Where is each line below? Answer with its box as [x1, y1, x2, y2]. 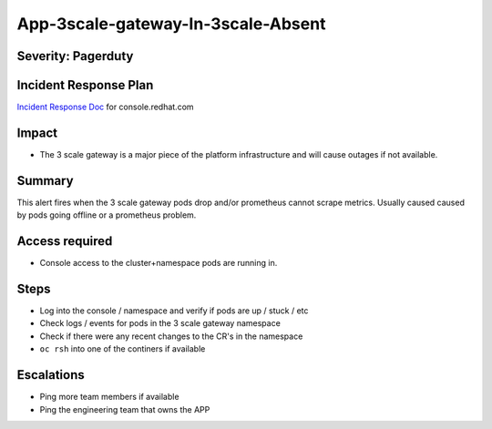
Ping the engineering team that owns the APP [39, 403, 210, 414]
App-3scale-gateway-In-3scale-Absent [16, 14, 326, 34]
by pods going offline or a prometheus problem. [16, 209, 197, 220]
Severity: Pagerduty [16, 48, 134, 64]
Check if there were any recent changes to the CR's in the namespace [39, 331, 303, 342]
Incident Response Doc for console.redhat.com [16, 101, 195, 113]
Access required [16, 233, 113, 250]
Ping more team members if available [39, 392, 179, 403]
